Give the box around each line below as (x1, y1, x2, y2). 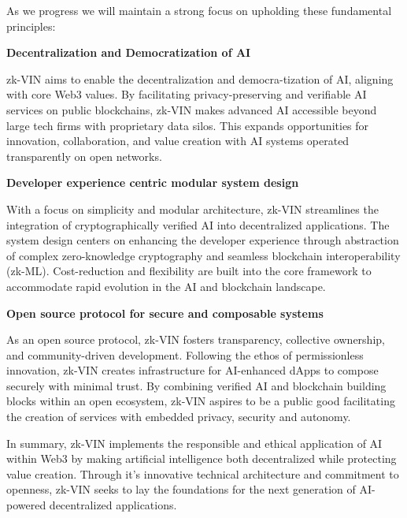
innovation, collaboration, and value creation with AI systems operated (6, 132, 350, 149)
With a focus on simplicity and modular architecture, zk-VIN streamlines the (6, 200, 379, 217)
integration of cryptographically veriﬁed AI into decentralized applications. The (6, 216, 390, 233)
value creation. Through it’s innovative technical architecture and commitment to (6, 465, 399, 482)
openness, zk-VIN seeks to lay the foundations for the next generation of (6, 481, 356, 498)
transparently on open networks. (6, 147, 162, 164)
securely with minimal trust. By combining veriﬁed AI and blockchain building (6, 377, 387, 393)
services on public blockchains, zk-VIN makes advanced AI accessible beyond (6, 101, 377, 117)
